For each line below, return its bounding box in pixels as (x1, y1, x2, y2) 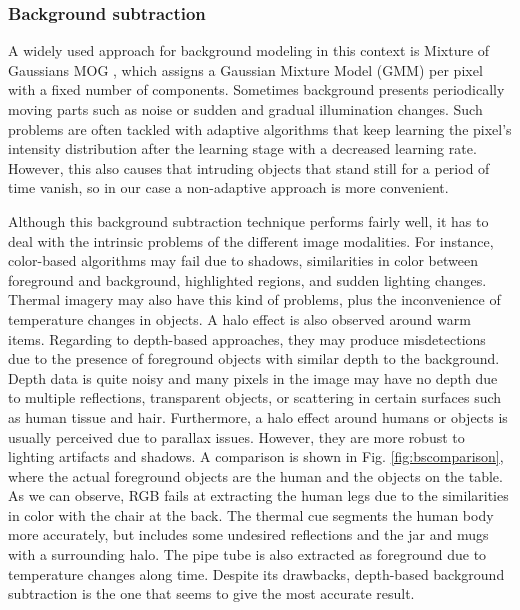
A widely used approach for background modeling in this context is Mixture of (8, 40, 490, 61)
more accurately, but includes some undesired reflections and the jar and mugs (8, 524, 489, 545)
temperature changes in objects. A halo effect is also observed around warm (8, 308, 471, 329)
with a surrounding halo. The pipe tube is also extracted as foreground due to (8, 544, 487, 565)
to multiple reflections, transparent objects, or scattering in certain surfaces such (8, 387, 502, 408)
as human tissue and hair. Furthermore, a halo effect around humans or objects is (8, 406, 508, 427)
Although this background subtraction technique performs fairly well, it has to (8, 210, 489, 231)
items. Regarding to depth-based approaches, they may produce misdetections (8, 328, 486, 349)
